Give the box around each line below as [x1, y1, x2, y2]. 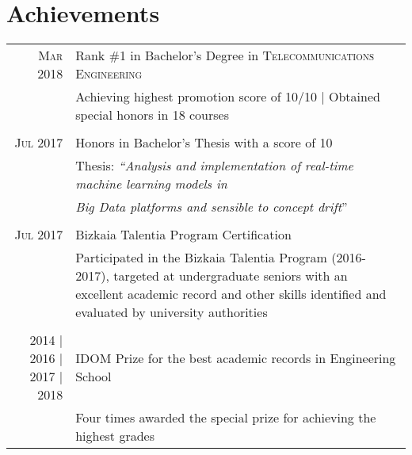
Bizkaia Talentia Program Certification [75, 225, 292, 244]
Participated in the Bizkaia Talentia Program [75, 248, 327, 267]
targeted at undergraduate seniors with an [113, 266, 348, 285]
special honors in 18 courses [75, 105, 229, 124]
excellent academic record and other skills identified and [75, 285, 387, 304]
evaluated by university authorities [75, 303, 268, 322]
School [75, 367, 112, 386]
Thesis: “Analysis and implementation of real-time [75, 156, 353, 175]
